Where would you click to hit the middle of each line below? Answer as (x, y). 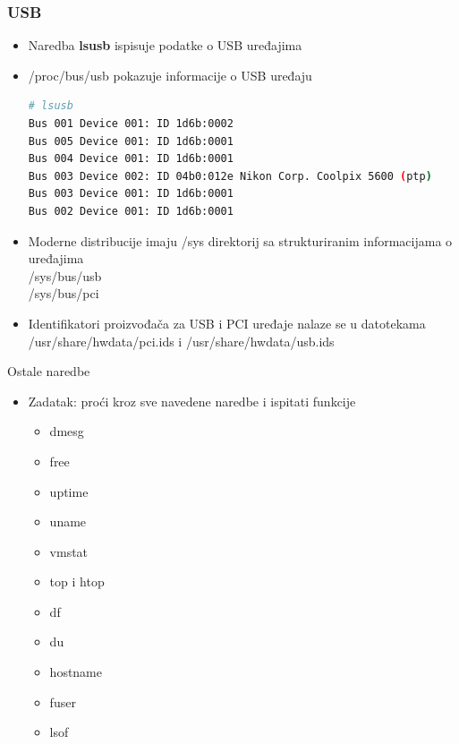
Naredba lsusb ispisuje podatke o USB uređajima (165, 45)
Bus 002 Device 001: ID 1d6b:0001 (131, 211)
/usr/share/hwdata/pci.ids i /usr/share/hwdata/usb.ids (181, 341)
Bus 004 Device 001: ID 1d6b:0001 (131, 159)
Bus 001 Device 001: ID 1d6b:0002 (131, 124)
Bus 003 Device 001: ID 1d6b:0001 (131, 194)
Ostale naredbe (49, 371)
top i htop (77, 582)
